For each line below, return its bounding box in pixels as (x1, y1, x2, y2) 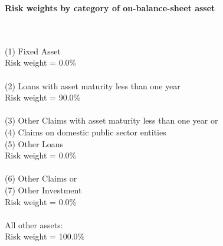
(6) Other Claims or (5, 172, 77, 184)
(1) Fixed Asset (5, 44, 61, 57)
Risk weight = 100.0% (5, 230, 85, 242)
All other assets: (5, 218, 63, 231)
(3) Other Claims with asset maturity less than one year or (5, 114, 218, 127)
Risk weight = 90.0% (5, 91, 81, 103)
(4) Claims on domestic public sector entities (5, 125, 166, 138)
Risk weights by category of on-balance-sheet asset (5, 2, 215, 14)
